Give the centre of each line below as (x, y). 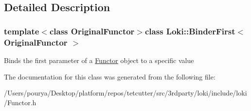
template (22, 31)
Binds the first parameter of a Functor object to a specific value (99, 60)
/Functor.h (20, 102)
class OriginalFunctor (92, 31)
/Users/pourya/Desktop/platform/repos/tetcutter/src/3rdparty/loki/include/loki (125, 93)
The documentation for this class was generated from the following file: (110, 76)
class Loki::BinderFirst (190, 31)
